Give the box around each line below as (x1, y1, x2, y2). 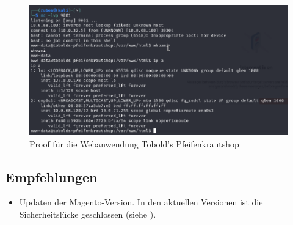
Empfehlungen (5, 167, 98, 186)
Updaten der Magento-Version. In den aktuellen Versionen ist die (19, 196, 263, 208)
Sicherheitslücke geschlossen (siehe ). (19, 207, 156, 220)
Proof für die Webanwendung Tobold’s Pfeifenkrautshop (29, 137, 239, 150)
